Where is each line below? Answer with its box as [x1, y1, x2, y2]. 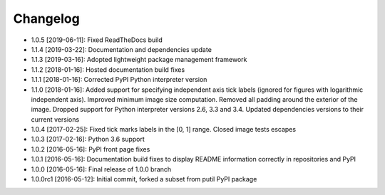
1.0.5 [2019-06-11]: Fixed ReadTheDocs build [31, 36, 163, 44]
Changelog [13, 11, 80, 26]
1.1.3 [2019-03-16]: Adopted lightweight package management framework [31, 56, 247, 64]
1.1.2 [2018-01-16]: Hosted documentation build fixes [31, 65, 185, 74]
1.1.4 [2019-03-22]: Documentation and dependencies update [31, 45, 212, 53]
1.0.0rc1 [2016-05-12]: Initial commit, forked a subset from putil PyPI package [31, 175, 257, 184]
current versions [31, 115, 80, 124]
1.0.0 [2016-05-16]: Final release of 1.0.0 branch [31, 164, 172, 174]
